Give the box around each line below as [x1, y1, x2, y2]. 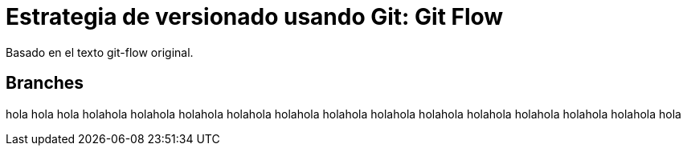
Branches [6, 73, 84, 94]
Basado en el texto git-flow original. [6, 45, 194, 59]
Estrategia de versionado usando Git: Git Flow [6, 3, 504, 30]
